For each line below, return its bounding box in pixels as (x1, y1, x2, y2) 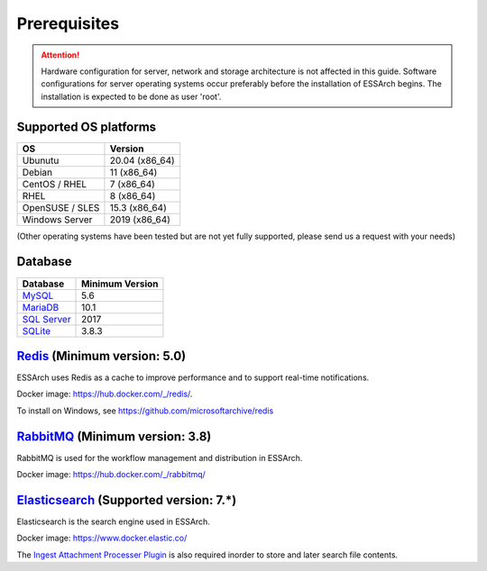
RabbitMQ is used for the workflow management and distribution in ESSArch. (16, 452, 303, 463)
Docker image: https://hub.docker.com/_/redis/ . (16, 388, 193, 400)
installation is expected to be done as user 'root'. (41, 91, 222, 102)
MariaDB (22, 301, 60, 313)
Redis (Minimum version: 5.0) (16, 348, 187, 364)
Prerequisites (16, 14, 120, 33)
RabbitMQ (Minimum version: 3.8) (16, 429, 212, 444)
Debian (22, 166, 53, 178)
